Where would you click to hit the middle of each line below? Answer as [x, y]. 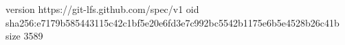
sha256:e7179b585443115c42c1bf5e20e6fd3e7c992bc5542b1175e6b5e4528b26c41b [172, 22]
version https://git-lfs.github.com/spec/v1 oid [102, 9]
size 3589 [24, 36]
